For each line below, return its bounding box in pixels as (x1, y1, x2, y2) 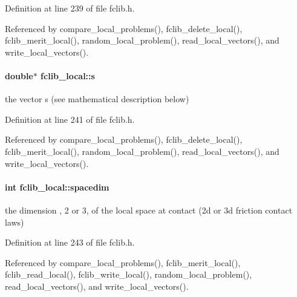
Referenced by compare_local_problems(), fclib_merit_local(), (5, 256, 241, 269)
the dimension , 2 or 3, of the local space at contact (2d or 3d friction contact (5, 203, 293, 216)
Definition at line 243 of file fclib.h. (5, 236, 135, 249)
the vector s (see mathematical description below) (5, 93, 189, 105)
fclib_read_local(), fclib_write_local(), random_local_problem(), (5, 268, 252, 281)
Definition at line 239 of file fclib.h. (5, 2, 135, 14)
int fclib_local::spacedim (5, 180, 109, 193)
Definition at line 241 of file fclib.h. (5, 113, 135, 125)
